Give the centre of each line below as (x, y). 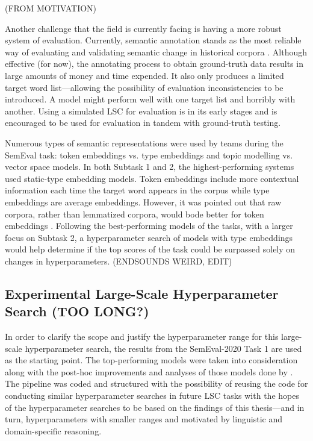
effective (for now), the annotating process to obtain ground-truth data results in (154, 64)
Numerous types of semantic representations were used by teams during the (144, 142)
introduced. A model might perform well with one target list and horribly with (150, 99)
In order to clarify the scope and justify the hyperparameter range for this (142, 336)
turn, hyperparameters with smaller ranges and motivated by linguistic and (144, 419)
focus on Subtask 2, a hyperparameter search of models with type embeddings (149, 237)
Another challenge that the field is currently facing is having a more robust (143, 28)
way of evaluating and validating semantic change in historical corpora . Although (156, 52)
